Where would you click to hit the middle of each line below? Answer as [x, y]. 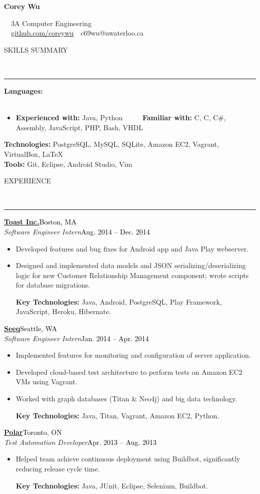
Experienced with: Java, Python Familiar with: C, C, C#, [121, 117]
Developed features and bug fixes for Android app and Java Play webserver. [132, 248]
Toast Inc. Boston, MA [40, 222]
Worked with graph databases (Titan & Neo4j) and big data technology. [126, 399]
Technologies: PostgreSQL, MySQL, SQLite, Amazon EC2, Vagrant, [111, 144]
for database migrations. [53, 285]
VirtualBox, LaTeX [33, 154]
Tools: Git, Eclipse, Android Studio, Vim [68, 164]
